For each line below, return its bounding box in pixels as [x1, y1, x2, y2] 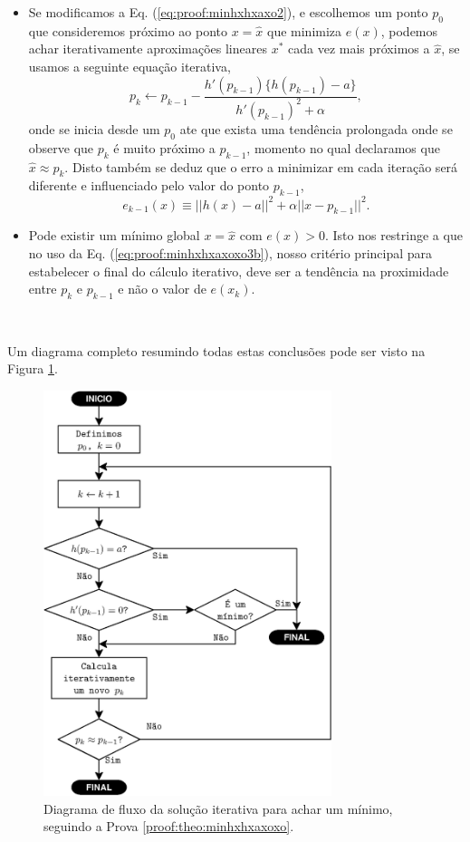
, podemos [380, 21, 438, 40]
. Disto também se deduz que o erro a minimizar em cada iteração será [64, 157, 458, 176]
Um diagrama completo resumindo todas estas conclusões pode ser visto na [7, 341, 426, 360]
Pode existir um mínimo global [28, 226, 200, 245]
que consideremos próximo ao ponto [28, 21, 227, 40]
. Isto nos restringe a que [324, 226, 463, 245]
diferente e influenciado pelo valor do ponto [28, 176, 270, 195]
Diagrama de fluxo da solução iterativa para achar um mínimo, [43, 798, 393, 818]
